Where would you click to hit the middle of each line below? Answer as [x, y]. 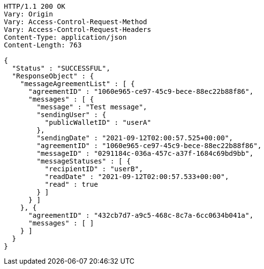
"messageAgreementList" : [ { [77, 84]
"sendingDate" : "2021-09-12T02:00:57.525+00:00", [135, 138]
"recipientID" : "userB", [94, 169]
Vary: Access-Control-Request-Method [76, 22]
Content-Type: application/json [65, 37]
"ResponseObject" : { [53, 76]
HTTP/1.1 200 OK [35, 6]
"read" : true [71, 184]
